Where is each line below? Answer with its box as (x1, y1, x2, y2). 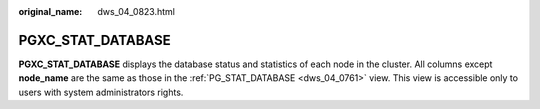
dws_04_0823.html (97, 6, 175, 17)
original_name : (18, 6, 83, 17)
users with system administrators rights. (18, 86, 184, 98)
